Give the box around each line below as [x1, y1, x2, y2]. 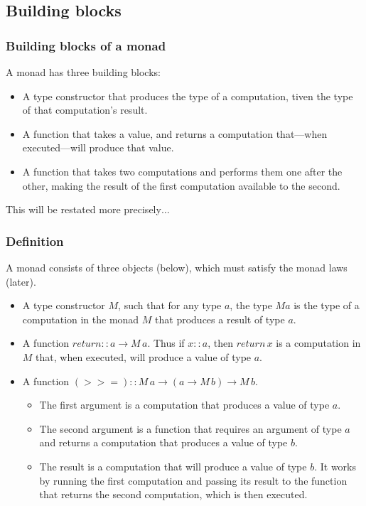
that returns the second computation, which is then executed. [39, 487, 308, 502]
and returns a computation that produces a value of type [39, 435, 288, 450]
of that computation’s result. [22, 102, 148, 117]
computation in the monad [22, 311, 139, 326]
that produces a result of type [155, 311, 285, 326]
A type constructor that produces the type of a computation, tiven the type [22, 88, 353, 103]
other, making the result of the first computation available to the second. [22, 178, 340, 193]
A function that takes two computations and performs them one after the [22, 163, 343, 178]
